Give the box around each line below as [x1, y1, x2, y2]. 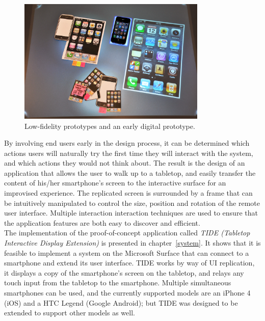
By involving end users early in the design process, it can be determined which [4, 138, 250, 148]
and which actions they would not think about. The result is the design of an [4, 157, 245, 168]
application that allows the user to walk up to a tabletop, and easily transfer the [4, 167, 256, 178]
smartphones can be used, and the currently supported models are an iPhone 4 [4, 287, 251, 298]
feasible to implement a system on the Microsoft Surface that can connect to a [4, 247, 249, 258]
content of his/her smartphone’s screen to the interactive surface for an [4, 177, 226, 188]
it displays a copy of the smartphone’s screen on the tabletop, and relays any [4, 267, 244, 278]
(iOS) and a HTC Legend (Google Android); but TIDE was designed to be [4, 297, 238, 308]
